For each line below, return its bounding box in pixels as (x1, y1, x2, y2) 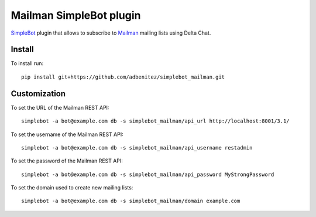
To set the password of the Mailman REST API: (11, 157, 123, 164)
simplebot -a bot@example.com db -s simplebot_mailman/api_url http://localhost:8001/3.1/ (21, 118, 290, 124)
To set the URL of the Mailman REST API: (11, 104, 109, 111)
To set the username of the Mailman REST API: (11, 131, 123, 138)
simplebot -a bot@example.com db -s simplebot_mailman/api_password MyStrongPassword (21, 171, 274, 178)
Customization (11, 89, 66, 99)
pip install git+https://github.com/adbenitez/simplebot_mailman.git (21, 73, 225, 80)
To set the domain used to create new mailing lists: (11, 184, 133, 191)
